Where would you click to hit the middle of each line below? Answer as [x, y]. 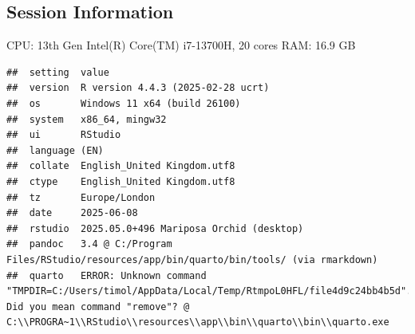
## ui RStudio [64, 135]
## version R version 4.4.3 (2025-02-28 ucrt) [138, 88]
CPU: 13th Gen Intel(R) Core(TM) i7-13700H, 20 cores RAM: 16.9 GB [181, 45]
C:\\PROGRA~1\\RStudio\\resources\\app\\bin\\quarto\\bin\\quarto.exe [198, 322]
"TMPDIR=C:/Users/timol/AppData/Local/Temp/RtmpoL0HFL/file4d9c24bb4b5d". [209, 291]
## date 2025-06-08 [72, 213]
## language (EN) [55, 150]
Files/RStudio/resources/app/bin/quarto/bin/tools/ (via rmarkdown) [192, 259]
